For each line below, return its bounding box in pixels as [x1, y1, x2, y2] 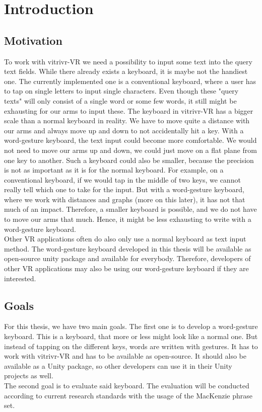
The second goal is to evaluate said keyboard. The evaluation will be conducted [4, 380, 249, 390]
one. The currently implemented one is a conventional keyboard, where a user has [4, 75, 256, 86]
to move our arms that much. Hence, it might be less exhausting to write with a [4, 214, 251, 224]
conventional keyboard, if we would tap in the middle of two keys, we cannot [4, 174, 241, 185]
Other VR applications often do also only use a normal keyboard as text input [4, 233, 246, 244]
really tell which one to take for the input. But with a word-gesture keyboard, [4, 184, 244, 195]
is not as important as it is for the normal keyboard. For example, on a [4, 164, 224, 175]
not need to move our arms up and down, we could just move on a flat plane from [4, 144, 257, 155]
